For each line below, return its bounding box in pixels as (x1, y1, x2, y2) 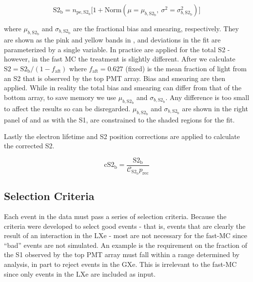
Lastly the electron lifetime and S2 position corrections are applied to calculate (4, 131, 240, 141)
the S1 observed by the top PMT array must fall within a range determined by (4, 249, 240, 260)
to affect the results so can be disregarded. (4, 103, 131, 113)
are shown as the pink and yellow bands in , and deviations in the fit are (4, 35, 221, 45)
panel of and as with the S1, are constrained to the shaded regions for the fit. (4, 115, 235, 125)
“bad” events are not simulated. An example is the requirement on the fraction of (4, 240, 247, 250)
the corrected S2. (4, 141, 55, 151)
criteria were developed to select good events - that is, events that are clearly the (4, 221, 246, 231)
